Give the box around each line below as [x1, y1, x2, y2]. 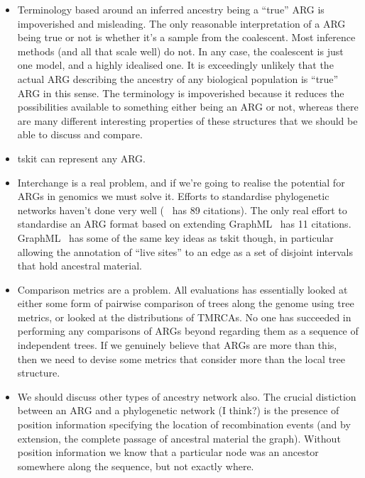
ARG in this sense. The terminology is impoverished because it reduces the [17, 85, 344, 100]
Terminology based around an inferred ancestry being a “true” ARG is [17, 2, 325, 16]
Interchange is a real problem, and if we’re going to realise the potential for [17, 174, 345, 189]
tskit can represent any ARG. [17, 150, 146, 165]
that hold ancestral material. [17, 258, 142, 273]
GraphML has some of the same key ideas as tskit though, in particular [17, 230, 334, 245]
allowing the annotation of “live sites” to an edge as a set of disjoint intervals [17, 244, 353, 259]
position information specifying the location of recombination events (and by [17, 417, 351, 432]
